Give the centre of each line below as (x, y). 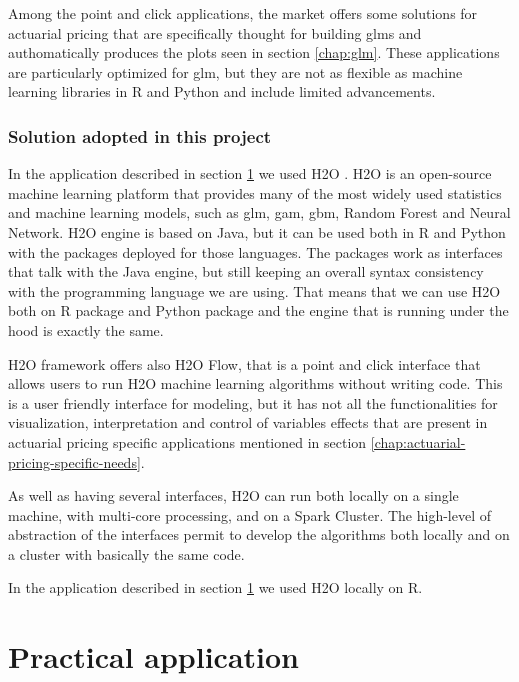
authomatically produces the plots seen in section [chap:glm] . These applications (254, 52)
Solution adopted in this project (140, 135)
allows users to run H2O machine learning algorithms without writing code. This (255, 383)
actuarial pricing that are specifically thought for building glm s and (215, 32)
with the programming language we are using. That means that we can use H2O (254, 290)
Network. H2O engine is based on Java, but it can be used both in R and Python (257, 231)
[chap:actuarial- (418, 441)
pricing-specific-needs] (74, 461)
